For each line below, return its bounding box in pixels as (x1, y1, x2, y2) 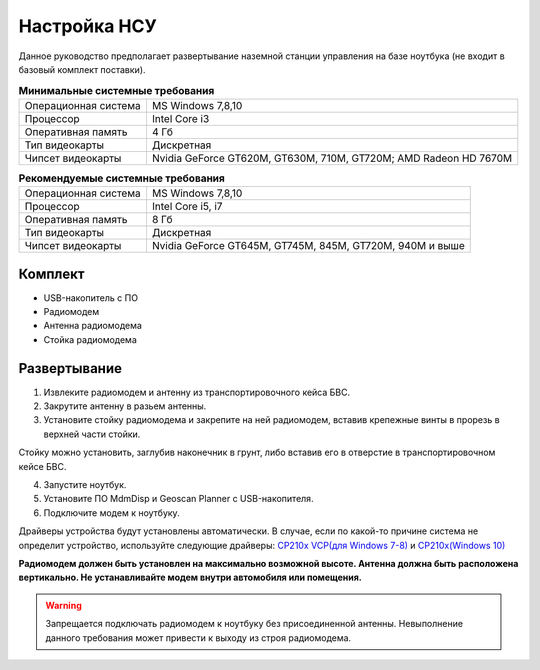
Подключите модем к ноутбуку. (43, 506, 180, 519)
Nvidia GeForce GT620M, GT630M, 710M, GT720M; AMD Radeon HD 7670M (151, 151, 513, 165)
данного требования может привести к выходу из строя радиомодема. (45, 631, 352, 644)
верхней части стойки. (43, 428, 141, 440)
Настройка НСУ (18, 15, 157, 37)
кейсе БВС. (18, 460, 67, 472)
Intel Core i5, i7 (151, 200, 223, 214)
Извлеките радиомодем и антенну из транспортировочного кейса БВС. (43, 386, 351, 398)
